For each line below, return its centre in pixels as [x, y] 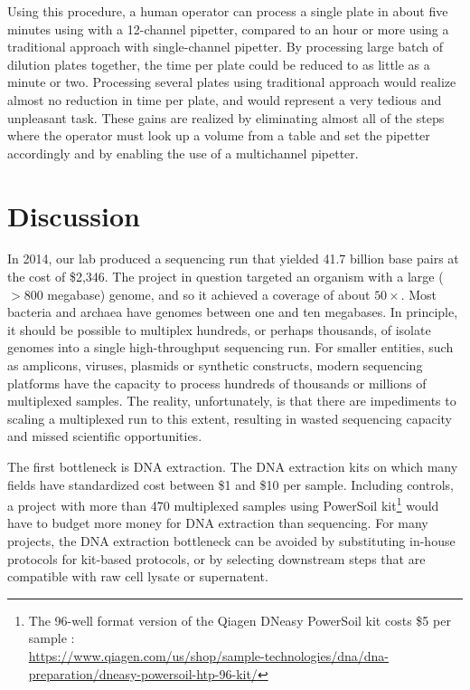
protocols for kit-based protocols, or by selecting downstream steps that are [216, 558]
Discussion [74, 215]
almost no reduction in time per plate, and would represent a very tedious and [225, 99]
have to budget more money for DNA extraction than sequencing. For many [218, 523]
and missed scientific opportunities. [105, 436]
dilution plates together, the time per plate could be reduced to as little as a [219, 64]
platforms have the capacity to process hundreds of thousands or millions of [217, 383]
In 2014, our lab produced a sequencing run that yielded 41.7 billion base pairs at [233, 259]
